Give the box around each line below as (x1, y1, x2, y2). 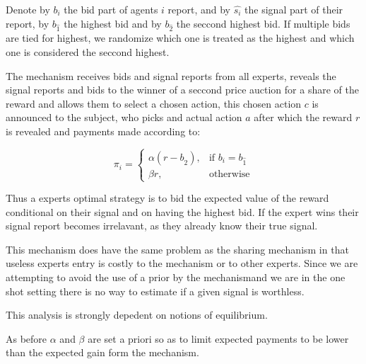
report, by (6, 16, 49, 30)
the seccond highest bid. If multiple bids (176, 16, 350, 30)
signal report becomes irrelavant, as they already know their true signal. (6, 218, 318, 233)
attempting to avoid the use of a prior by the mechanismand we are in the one (6, 270, 346, 285)
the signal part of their (244, 2, 343, 16)
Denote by (6, 2, 50, 16)
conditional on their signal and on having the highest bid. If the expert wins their (6, 204, 359, 219)
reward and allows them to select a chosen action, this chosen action (6, 96, 302, 110)
